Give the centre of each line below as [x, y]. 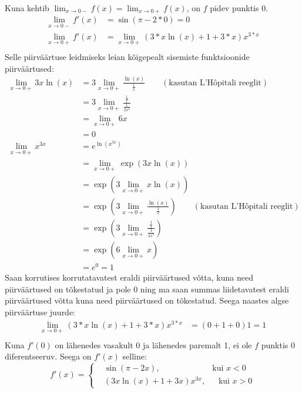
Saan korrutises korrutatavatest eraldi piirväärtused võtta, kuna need [129, 277]
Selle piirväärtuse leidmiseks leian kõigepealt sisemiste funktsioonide [127, 57]
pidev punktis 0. [239, 8]
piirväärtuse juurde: [40, 312]
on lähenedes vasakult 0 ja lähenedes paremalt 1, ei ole [153, 344]
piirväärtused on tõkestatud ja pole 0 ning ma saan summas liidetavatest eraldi [147, 289]
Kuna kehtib [27, 8]
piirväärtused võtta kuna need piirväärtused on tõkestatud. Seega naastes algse [147, 300]
